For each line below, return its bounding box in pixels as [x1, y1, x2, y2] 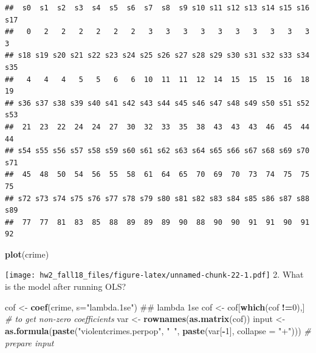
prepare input [5, 336, 54, 349]
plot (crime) [5, 247, 49, 260]
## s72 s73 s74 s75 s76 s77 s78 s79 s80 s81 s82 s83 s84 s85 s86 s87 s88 [5, 194, 310, 203]
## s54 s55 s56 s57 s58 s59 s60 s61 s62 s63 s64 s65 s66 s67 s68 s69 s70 [5, 146, 310, 156]
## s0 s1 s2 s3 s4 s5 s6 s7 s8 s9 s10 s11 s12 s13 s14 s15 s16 [5, 4, 310, 12]
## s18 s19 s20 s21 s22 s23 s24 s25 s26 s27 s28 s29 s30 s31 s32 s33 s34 [5, 51, 310, 60]
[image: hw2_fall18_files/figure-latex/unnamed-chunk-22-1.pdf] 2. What [5, 268, 304, 281]
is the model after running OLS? [5, 280, 126, 293]
